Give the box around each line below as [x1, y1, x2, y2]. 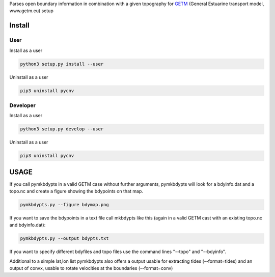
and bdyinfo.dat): [9, 222, 46, 228]
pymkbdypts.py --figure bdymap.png [20, 202, 109, 208]
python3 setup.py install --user [20, 61, 104, 67]
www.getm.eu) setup [9, 8, 53, 14]
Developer [9, 102, 36, 109]
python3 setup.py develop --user [20, 126, 104, 132]
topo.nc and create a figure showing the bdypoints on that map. [9, 188, 144, 195]
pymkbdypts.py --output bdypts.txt [20, 236, 109, 241]
